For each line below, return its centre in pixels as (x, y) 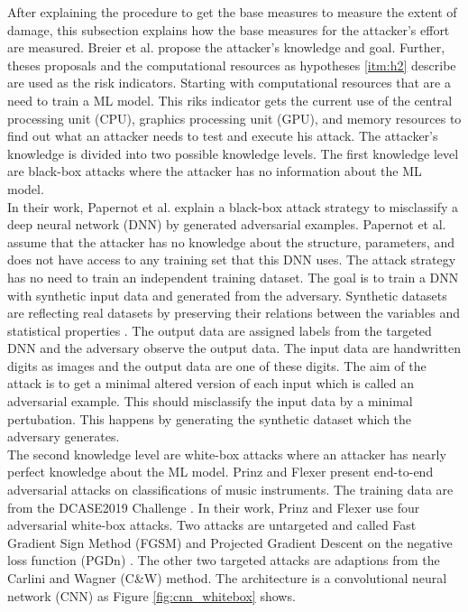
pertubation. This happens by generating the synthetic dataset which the (210, 418)
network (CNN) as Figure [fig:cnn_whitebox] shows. (151, 595)
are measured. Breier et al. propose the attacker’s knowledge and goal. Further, (226, 47)
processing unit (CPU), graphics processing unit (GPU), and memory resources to (234, 118)
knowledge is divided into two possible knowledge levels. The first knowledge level (233, 153)
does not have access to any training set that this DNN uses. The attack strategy (232, 260)
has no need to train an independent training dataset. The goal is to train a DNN (233, 277)
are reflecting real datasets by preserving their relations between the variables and (234, 313)
